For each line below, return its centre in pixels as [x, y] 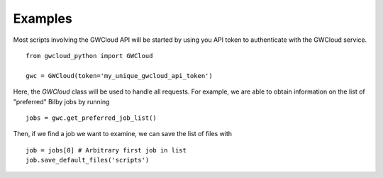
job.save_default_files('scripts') [88, 160]
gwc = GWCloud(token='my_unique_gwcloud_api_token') [119, 76]
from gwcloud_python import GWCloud [89, 56]
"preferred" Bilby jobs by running [61, 101]
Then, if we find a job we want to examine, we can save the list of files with [123, 134]
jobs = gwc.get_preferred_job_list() [91, 118]
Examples [43, 18]
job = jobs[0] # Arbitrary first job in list [106, 150]
